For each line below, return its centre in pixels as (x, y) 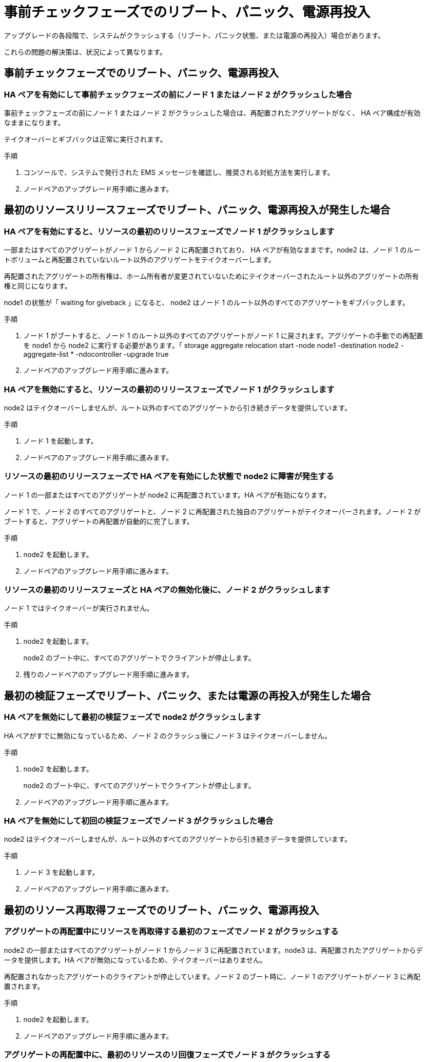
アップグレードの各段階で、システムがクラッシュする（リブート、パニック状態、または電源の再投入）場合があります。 (194, 35)
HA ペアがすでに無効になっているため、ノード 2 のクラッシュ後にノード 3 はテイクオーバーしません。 (168, 735)
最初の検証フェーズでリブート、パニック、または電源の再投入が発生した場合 (187, 695)
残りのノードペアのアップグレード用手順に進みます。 (108, 675)
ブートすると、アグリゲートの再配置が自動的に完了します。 (99, 521)
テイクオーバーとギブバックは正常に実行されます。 (86, 139)
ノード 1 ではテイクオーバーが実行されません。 (79, 608)
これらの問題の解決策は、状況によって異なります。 (85, 52)
